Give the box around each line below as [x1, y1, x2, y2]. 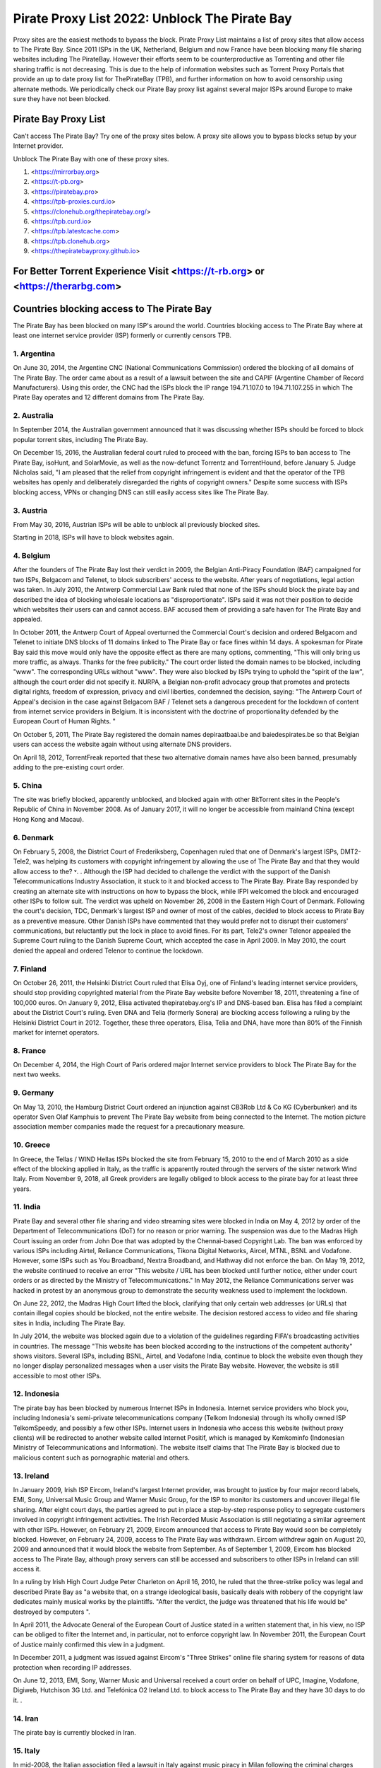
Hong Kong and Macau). [13, 815, 85, 823]
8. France [13, 1045, 46, 1055]
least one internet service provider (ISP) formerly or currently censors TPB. [13, 331, 232, 339]
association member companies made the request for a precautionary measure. [13, 1122, 246, 1131]
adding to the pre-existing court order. [13, 762, 125, 771]
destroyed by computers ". [13, 1607, 91, 1616]
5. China [13, 780, 42, 790]
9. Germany [13, 1088, 54, 1098]
